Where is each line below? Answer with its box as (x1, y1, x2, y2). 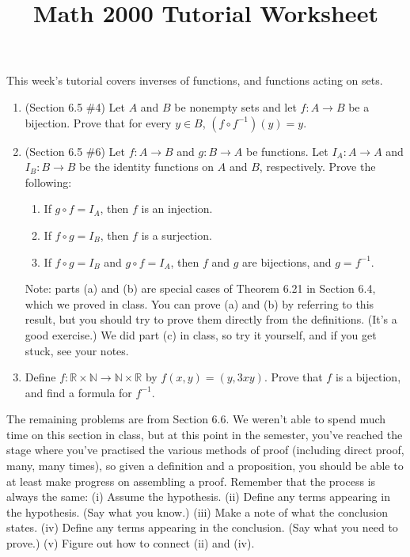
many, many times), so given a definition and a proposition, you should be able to (6, 457, 404, 474)
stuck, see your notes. (25, 342, 129, 358)
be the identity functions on (79, 158, 214, 175)
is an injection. (141, 200, 213, 217)
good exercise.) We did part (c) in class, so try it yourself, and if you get (25, 326, 377, 343)
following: (25, 173, 72, 190)
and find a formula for (25, 384, 132, 400)
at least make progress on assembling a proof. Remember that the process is (6, 472, 376, 489)
